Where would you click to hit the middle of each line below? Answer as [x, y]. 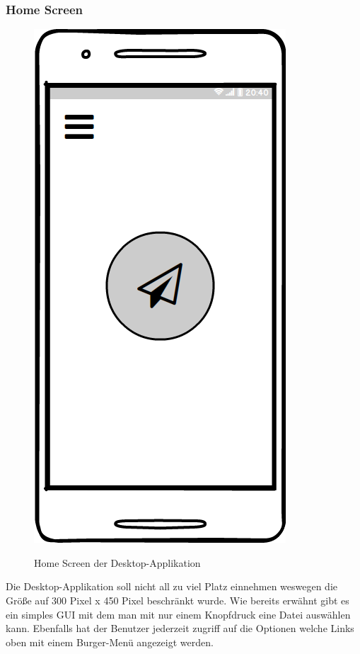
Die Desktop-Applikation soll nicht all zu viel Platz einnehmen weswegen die [172, 586]
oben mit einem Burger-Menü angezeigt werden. [110, 642]
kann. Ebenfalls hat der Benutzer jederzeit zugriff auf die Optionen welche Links [180, 628]
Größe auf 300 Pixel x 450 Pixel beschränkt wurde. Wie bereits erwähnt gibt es [178, 600]
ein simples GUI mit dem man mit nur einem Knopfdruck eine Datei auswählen [178, 614]
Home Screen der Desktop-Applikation [117, 562]
